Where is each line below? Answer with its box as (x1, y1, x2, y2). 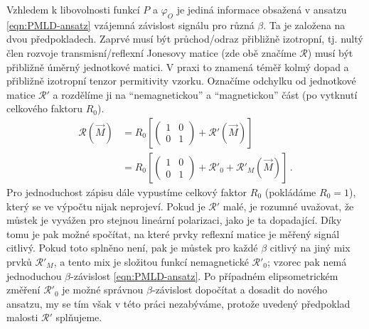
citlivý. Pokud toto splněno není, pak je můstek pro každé (6, 240, 258, 255)
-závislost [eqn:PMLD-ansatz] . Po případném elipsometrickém (70, 268, 338, 283)
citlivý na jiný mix (269, 240, 351, 255)
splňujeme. (55, 310, 102, 325)
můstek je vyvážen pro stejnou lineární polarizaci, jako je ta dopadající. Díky (6, 212, 342, 227)
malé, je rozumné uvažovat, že (223, 198, 354, 213)
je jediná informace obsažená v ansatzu (176, 2, 347, 16)
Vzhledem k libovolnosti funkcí (6, 2, 140, 16)
